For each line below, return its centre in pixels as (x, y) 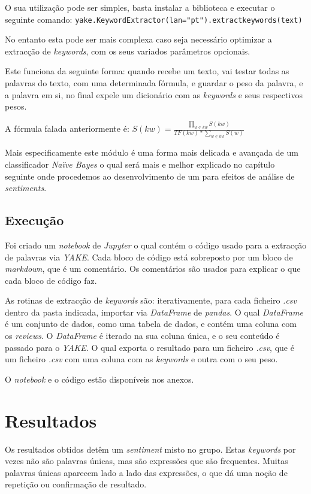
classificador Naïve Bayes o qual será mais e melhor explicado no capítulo (140, 164)
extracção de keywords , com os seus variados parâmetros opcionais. (128, 51)
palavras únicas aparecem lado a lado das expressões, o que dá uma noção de (146, 472)
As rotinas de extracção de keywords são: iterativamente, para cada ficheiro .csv (151, 300)
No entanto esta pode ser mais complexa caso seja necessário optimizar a (138, 39)
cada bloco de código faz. (51, 280)
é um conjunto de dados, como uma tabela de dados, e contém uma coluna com (151, 324)
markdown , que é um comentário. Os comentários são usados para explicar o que (153, 269)
